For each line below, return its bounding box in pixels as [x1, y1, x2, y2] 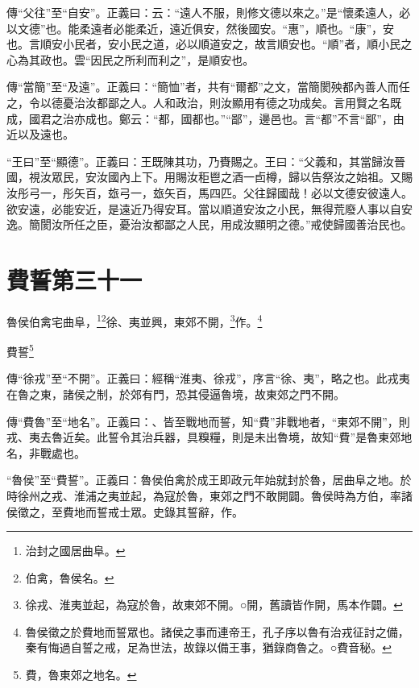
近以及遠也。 [6, 126, 74, 143]
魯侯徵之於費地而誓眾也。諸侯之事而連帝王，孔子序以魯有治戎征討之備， [25, 623, 409, 640]
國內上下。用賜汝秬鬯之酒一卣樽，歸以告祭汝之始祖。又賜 [107, 168, 413, 185]
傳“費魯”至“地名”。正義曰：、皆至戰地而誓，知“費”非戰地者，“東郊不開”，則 [6, 412, 410, 429]
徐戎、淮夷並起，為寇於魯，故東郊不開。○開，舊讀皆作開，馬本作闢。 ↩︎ [25, 596, 403, 613]
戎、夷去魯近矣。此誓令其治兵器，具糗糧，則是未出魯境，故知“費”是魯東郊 [6, 429, 401, 446]
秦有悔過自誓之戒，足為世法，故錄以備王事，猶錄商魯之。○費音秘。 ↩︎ [25, 639, 392, 656]
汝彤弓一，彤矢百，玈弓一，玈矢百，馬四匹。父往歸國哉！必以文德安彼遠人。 [6, 184, 413, 201]
